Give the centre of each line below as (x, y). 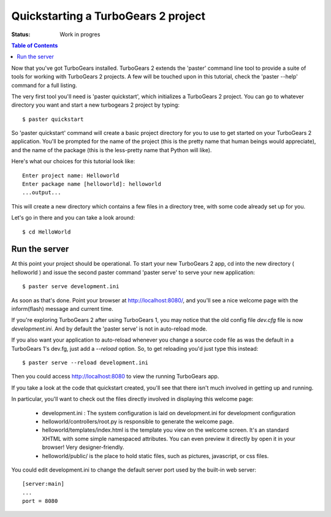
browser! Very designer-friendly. (83, 447)
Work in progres (80, 34)
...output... (42, 193)
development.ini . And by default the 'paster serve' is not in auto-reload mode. (109, 329)
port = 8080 (40, 501)
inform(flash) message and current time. (62, 309)
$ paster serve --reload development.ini (85, 363)
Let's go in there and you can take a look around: (73, 218)
